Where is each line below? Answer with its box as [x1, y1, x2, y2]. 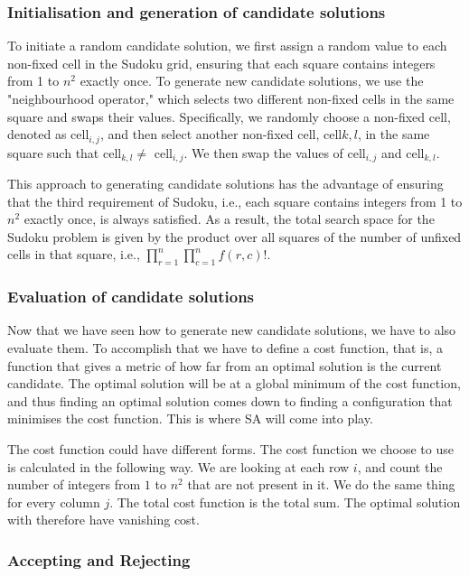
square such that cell [7, 143, 122, 162]
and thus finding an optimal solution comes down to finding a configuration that [7, 391, 453, 410]
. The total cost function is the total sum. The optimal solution [109, 492, 461, 511]
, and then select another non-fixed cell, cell [99, 125, 342, 144]
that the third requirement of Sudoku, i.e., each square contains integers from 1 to [7, 191, 463, 210]
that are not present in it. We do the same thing [187, 475, 455, 494]
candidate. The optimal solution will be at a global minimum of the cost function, [7, 374, 461, 393]
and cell [381, 143, 425, 162]
